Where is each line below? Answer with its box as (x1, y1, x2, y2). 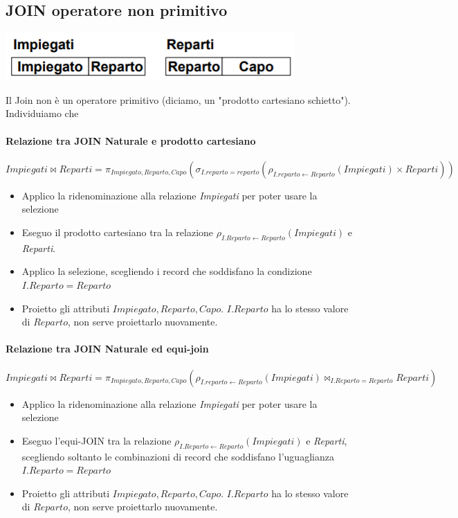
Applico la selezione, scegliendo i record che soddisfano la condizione (21, 264, 312, 278)
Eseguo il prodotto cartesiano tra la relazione (21, 224, 214, 239)
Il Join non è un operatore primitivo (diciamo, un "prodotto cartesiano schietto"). (6, 92, 351, 107)
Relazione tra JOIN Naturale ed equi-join (6, 341, 209, 356)
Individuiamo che (6, 106, 79, 120)
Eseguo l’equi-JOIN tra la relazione (21, 433, 172, 447)
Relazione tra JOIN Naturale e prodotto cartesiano (6, 133, 256, 148)
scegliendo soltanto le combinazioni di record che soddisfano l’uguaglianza (21, 449, 334, 463)
